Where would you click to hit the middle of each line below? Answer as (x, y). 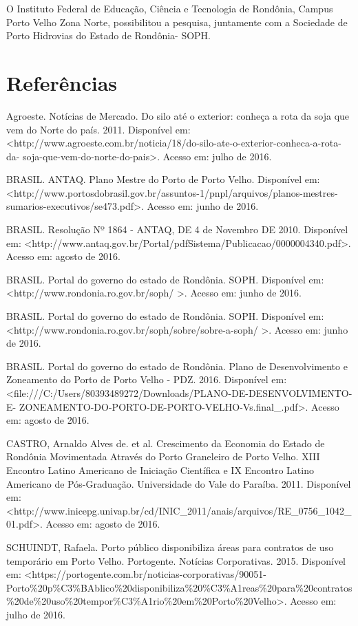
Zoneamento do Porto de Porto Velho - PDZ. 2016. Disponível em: (147, 379)
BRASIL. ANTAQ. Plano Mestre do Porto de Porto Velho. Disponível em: (163, 179)
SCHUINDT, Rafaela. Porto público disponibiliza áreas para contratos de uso (170, 547)
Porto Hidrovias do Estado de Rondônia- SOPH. (108, 35)
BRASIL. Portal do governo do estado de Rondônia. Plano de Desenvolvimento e (177, 366)
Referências (62, 82)
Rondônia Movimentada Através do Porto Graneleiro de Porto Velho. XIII (163, 456)
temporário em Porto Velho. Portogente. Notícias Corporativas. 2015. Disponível (176, 560)
